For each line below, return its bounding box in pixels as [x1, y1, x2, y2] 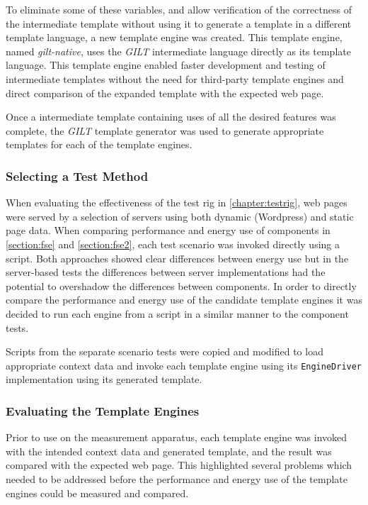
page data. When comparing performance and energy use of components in [6, 223, 330, 238]
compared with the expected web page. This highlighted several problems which [6, 457, 352, 472]
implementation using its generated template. [6, 372, 202, 387]
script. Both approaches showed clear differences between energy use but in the [6, 250, 349, 265]
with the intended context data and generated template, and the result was [6, 443, 332, 458]
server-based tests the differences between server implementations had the [6, 265, 326, 279]
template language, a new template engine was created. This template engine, [6, 30, 343, 45]
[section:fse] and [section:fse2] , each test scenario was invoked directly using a [6, 236, 340, 251]
